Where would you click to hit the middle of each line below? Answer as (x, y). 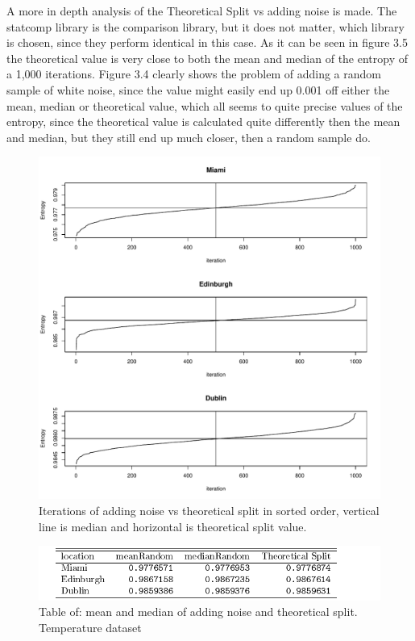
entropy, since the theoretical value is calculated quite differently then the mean (203, 121)
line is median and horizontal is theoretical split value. (173, 526)
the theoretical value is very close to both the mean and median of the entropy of (207, 58)
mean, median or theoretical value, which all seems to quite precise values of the (205, 105)
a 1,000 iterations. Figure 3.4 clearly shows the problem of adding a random (194, 74)
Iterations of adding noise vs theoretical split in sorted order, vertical (209, 510)
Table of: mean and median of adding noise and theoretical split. (198, 612)
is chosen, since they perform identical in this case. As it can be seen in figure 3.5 (207, 42)
